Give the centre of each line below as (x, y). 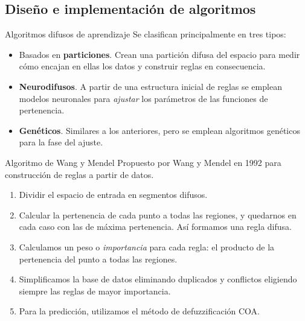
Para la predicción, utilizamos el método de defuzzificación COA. (139, 311)
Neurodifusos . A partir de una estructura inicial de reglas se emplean (150, 86)
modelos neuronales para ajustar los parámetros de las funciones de (143, 98)
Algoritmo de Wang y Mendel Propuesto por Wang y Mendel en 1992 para (143, 162)
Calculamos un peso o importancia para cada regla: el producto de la (147, 246)
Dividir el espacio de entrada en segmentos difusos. (113, 195)
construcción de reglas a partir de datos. (79, 174)
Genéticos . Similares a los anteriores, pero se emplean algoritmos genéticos (159, 130)
